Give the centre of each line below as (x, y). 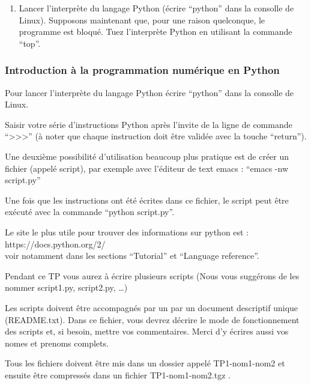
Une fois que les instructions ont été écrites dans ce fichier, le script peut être (147, 200)
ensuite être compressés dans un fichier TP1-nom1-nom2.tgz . (118, 374)
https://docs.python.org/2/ (55, 244)
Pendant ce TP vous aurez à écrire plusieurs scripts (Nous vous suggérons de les (152, 275)
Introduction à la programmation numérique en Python (142, 70)
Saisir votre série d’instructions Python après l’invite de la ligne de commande (149, 124)
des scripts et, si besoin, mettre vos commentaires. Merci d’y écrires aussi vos (147, 331)
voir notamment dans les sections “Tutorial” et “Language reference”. (132, 256)
